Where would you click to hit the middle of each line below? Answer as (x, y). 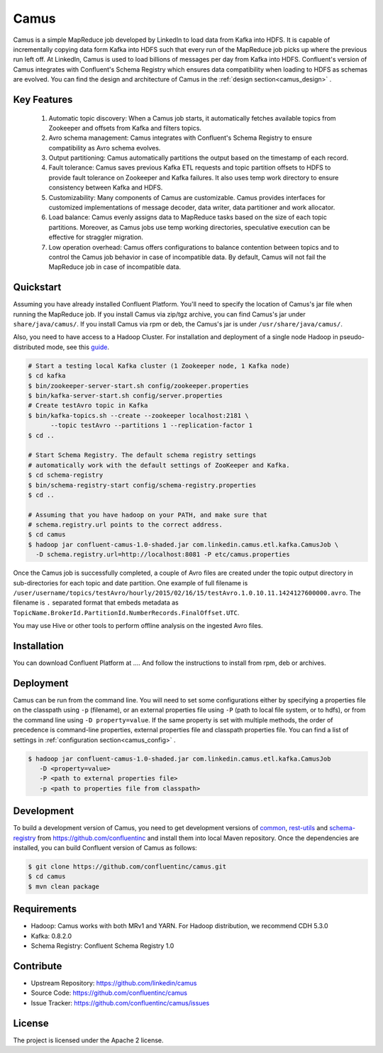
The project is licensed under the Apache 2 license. (88, 1040)
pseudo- (352, 337)
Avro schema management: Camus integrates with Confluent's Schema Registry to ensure (180, 138)
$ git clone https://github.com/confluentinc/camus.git (127, 866)
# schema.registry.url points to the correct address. (125, 525)
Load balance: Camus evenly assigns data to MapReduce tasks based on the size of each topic (188, 217)
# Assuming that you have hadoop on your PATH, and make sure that (148, 515)
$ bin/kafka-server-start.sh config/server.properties (125, 396)
